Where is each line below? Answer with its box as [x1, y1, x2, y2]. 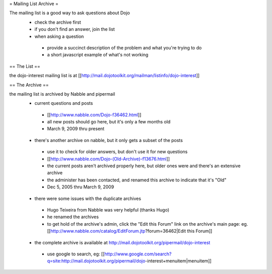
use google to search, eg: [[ [47, 251, 105, 257]
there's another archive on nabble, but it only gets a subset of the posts [34, 137, 183, 143]
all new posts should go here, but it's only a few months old [47, 119, 171, 125]
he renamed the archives [47, 214, 99, 220]
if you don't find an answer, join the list [34, 26, 115, 32]
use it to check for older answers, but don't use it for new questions [47, 149, 188, 155]
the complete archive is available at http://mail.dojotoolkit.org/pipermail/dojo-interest [34, 239, 211, 245]
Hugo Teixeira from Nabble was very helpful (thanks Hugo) [47, 207, 170, 213]
